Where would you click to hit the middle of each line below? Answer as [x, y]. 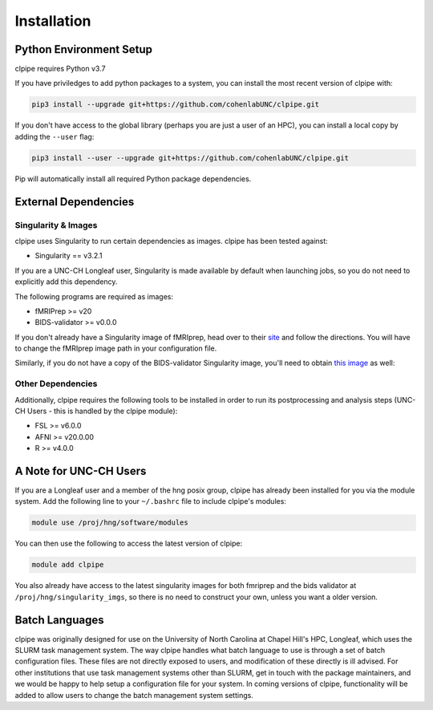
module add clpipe [68, 565]
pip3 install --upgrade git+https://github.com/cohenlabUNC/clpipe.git [176, 105]
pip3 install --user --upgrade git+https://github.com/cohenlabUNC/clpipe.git [190, 158]
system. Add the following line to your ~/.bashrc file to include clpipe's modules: [150, 501]
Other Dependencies [56, 383]
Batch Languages [59, 620]
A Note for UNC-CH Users [81, 471]
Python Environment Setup [83, 49]
